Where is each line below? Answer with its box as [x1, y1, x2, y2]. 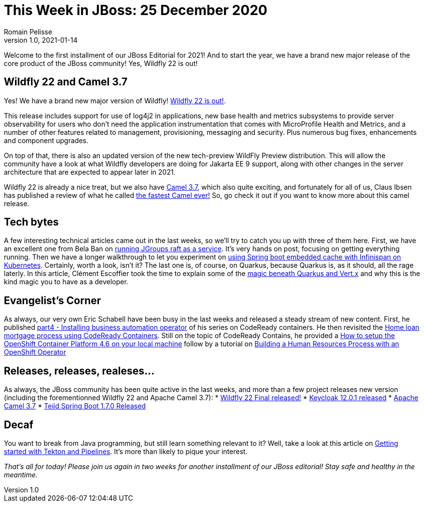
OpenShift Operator [4, 348, 66, 357]
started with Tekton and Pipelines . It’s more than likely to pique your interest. [4, 447, 248, 456]
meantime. [4, 470, 38, 479]
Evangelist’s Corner [4, 294, 101, 307]
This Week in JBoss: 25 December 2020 [4, 2, 267, 18]
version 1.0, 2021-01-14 [4, 35, 78, 44]
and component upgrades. [4, 136, 89, 145]
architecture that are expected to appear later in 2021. [4, 167, 176, 176]
